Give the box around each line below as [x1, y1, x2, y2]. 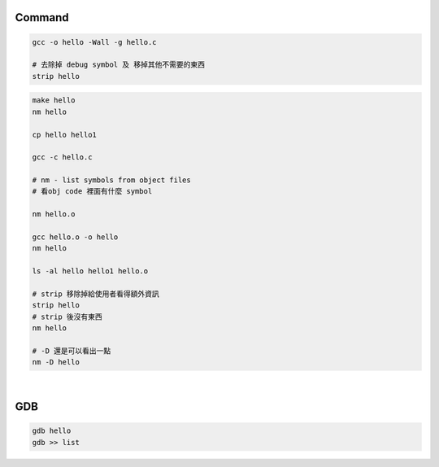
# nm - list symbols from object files [32, 176, 191, 185]
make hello [32, 96, 76, 105]
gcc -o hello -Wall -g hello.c [32, 37, 158, 46]
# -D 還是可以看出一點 [32, 346, 111, 356]
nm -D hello [32, 358, 80, 367]
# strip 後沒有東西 [32, 312, 103, 321]
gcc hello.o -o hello [32, 233, 119, 242]
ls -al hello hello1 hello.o [32, 267, 149, 276]
